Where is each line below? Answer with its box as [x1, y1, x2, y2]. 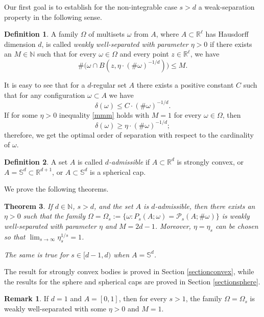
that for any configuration [4, 89, 85, 100]
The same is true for [4, 249, 69, 259]
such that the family [23, 210, 85, 221]
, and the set [94, 200, 133, 211]
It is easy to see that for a [4, 79, 85, 90]
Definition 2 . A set [4, 156, 68, 167]
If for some [4, 109, 38, 120]
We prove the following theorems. [4, 183, 109, 194]
